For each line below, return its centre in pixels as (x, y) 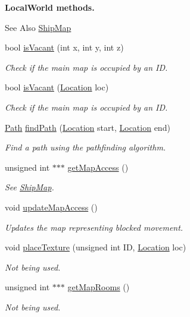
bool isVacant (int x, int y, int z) (64, 47)
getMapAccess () (98, 167)
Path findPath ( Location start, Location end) (88, 127)
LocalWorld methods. (50, 7)
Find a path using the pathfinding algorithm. (85, 147)
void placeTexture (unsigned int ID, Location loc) (96, 247)
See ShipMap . (29, 187)
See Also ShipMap (38, 27)
